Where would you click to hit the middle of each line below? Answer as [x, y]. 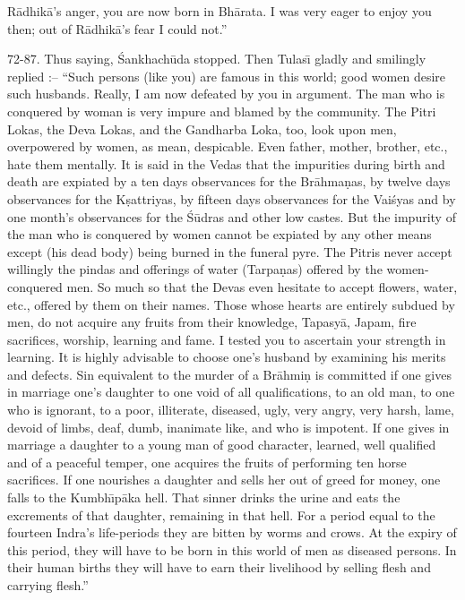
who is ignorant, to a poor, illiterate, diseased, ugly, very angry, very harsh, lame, [231, 410]
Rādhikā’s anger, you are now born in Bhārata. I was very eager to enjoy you [220, 11]
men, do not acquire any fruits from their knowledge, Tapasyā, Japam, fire [212, 322]
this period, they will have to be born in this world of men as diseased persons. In [232, 549]
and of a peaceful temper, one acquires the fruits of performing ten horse [207, 462]
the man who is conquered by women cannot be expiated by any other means [220, 234]
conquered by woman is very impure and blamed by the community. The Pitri [222, 111]
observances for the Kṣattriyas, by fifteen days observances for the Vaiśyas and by [232, 198]
